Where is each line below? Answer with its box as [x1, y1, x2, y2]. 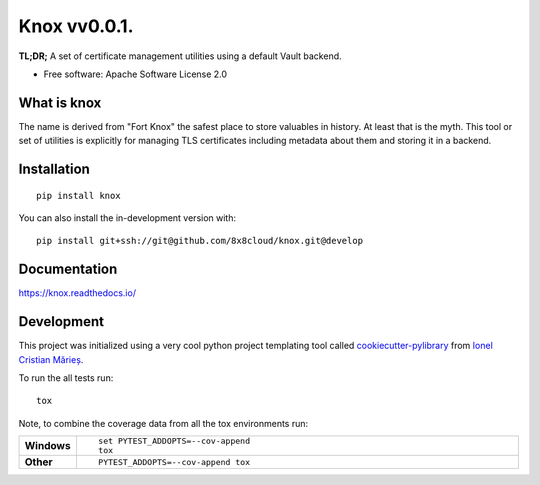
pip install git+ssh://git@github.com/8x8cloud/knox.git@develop [36, 235, 364, 247]
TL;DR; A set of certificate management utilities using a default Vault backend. [18, 50, 342, 62]
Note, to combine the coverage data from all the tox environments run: [18, 417, 309, 429]
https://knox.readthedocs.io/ [18, 287, 137, 299]
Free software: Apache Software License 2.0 [43, 68, 228, 80]
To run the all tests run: [18, 372, 114, 384]
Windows [24, 439, 71, 453]
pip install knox [36, 190, 121, 201]
